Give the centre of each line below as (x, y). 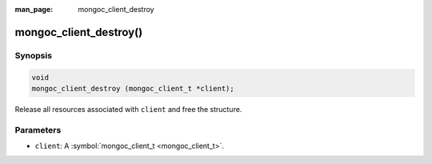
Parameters (38, 130)
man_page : (34, 9)
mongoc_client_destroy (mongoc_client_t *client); (133, 88)
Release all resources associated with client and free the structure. (128, 109)
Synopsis (33, 55)
